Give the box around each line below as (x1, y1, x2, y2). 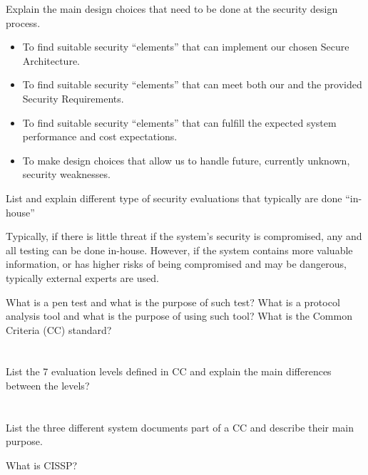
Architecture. (22, 53, 80, 68)
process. (6, 15, 41, 30)
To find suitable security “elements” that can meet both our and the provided (22, 77, 362, 92)
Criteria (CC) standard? (6, 322, 112, 337)
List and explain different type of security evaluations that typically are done (6, 190, 342, 205)
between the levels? (6, 378, 90, 393)
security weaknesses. (22, 167, 111, 182)
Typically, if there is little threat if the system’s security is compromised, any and (6, 229, 362, 244)
